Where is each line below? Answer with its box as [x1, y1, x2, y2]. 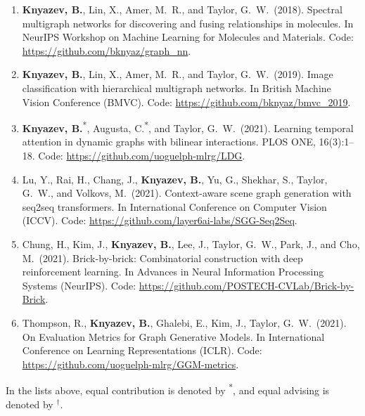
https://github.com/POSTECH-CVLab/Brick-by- [139, 278, 354, 292]
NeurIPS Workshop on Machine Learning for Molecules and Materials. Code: [22, 30, 354, 44]
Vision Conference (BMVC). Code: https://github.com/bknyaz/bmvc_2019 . [22, 94, 351, 109]
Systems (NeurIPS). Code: [22, 278, 136, 292]
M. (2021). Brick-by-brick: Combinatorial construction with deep [22, 250, 303, 265]
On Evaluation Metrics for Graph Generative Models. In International [22, 329, 325, 344]
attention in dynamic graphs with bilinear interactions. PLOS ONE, [22, 134, 316, 149]
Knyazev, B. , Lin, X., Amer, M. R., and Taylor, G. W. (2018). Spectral [22, 2, 342, 16]
